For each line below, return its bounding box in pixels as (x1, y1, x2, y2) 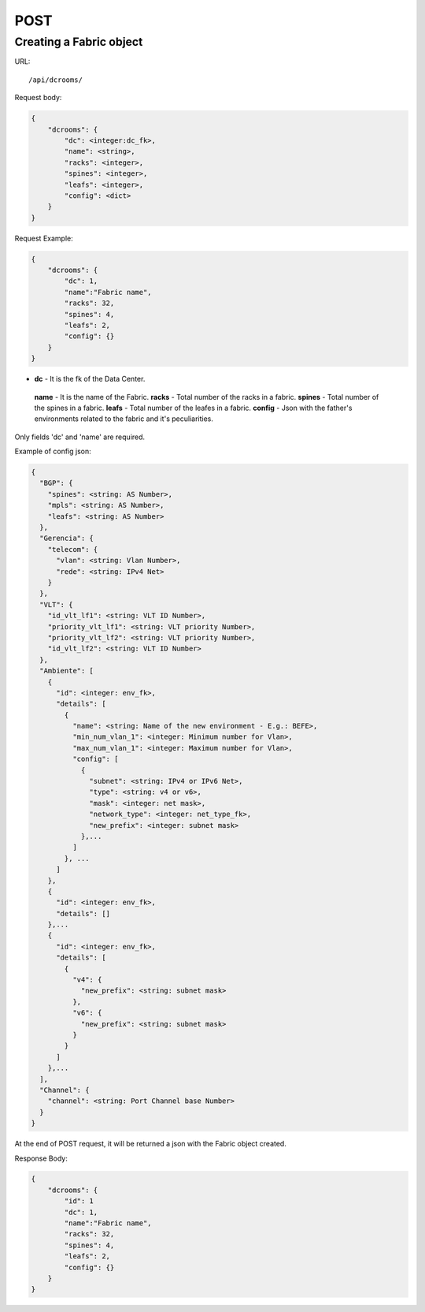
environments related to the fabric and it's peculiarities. (34, 414, 214, 423)
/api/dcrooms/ (28, 75, 83, 84)
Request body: (14, 93, 62, 102)
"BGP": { (39, 479, 73, 488)
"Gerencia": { (39, 534, 94, 543)
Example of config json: (14, 446, 91, 457)
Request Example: (14, 233, 74, 243)
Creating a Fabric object (14, 35, 143, 49)
